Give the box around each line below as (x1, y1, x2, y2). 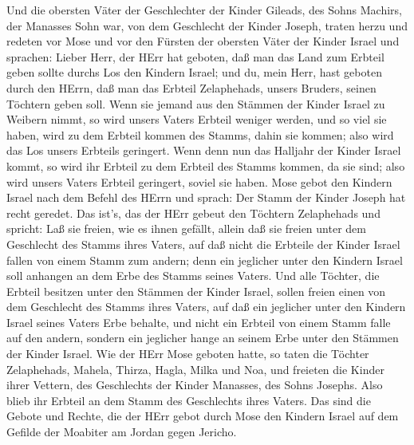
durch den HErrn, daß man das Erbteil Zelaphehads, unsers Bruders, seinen (6, 79, 377, 96)
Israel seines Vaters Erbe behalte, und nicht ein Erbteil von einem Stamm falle (6, 313, 391, 330)
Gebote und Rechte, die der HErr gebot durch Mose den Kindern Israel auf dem (6, 408, 399, 424)
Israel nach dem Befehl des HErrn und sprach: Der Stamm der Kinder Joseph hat (6, 189, 406, 206)
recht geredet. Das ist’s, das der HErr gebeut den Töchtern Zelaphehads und (6, 204, 380, 221)
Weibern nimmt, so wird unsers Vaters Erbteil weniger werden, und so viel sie (6, 111, 387, 128)
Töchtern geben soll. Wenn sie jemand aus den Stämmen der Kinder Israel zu (6, 95, 385, 112)
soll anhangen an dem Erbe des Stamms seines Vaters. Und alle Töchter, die (6, 267, 380, 284)
